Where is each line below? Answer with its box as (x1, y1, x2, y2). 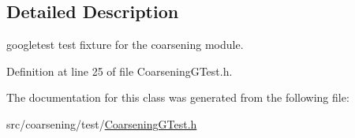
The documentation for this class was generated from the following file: (6, 89, 349, 106)
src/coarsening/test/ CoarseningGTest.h (6, 115, 197, 132)
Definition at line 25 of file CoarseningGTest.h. (6, 62, 233, 79)
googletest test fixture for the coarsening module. (6, 36, 244, 53)
